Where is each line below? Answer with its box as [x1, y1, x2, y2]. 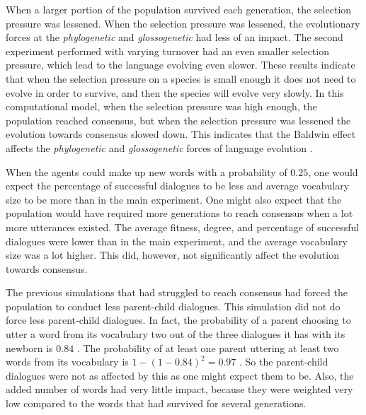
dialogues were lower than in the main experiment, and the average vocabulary [6, 233, 348, 248]
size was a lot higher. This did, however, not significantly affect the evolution [6, 247, 339, 262]
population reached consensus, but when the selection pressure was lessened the [6, 112, 351, 127]
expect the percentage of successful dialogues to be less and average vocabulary [6, 178, 350, 193]
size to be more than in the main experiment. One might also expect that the [6, 192, 342, 206]
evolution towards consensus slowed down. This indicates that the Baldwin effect [6, 127, 356, 141]
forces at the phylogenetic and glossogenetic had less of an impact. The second [6, 30, 343, 45]
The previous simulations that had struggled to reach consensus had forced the [6, 285, 348, 300]
